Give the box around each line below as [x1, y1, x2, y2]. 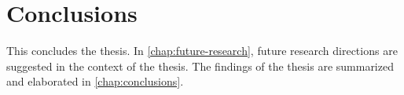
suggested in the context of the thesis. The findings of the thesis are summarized [6, 57, 394, 74]
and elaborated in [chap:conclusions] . [6, 73, 184, 90]
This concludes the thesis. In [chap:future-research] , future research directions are [6, 42, 398, 59]
